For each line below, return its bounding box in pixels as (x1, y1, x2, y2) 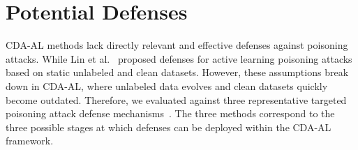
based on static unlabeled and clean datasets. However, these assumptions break (6, 65, 349, 80)
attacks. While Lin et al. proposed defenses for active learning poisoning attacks (6, 51, 352, 66)
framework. (6, 133, 54, 148)
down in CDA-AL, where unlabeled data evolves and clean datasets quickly (6, 78, 328, 93)
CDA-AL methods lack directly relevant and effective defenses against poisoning (6, 38, 348, 52)
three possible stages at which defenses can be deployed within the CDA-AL (6, 119, 331, 134)
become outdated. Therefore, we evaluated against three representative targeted (6, 92, 347, 107)
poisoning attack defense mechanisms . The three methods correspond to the (6, 106, 335, 121)
